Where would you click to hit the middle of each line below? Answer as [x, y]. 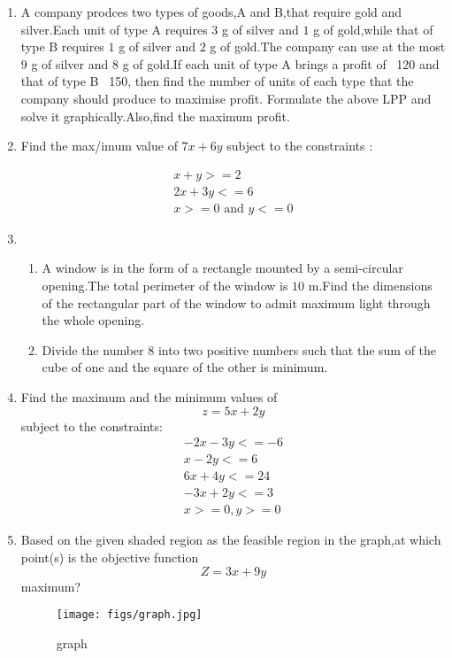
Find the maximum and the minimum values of [149, 397]
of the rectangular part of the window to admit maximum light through [236, 302]
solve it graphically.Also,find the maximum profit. [155, 116]
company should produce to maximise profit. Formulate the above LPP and [226, 98]
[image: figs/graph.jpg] [129, 615]
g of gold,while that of [373, 29]
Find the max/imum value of [99, 146]
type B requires [62, 46]
